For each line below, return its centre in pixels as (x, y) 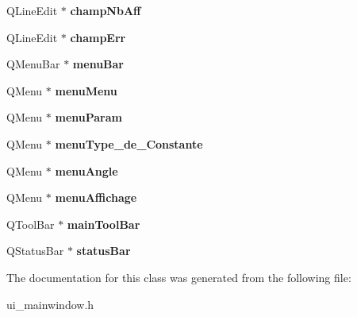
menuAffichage (96, 197)
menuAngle (86, 170)
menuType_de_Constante (129, 143)
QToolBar (31, 224)
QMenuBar (33, 64)
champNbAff (106, 10)
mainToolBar (104, 224)
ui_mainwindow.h (50, 304)
